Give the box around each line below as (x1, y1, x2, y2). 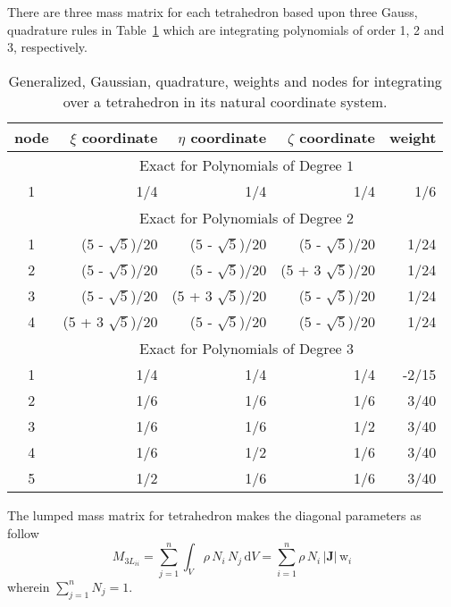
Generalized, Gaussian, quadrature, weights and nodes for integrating (8, 70, 442, 91)
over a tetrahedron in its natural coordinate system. (63, 90, 388, 112)
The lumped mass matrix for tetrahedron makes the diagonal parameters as (7, 506, 422, 525)
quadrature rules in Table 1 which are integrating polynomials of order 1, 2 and (7, 20, 445, 38)
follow (7, 523, 39, 542)
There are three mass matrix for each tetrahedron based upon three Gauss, (7, 3, 418, 21)
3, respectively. (7, 38, 88, 56)
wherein (7, 577, 50, 595)
